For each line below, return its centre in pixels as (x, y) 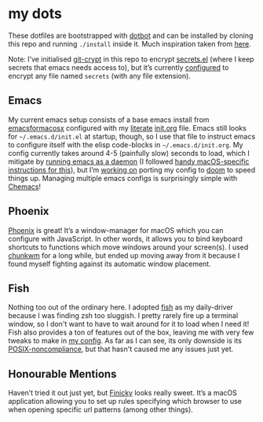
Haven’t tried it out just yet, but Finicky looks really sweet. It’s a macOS (122, 393)
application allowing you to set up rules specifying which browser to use (125, 402)
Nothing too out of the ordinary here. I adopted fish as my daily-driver (121, 307)
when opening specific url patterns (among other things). (101, 409)
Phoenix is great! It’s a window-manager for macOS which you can (116, 230)
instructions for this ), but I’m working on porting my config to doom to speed (132, 169)
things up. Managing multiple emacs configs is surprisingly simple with (123, 178)
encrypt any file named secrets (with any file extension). (99, 76)
